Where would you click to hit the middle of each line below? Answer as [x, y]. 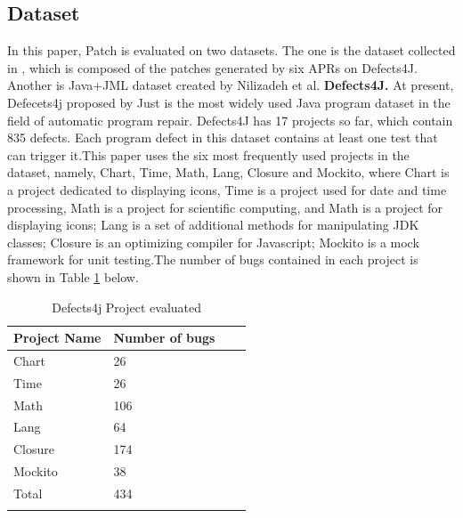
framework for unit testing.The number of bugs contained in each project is [213, 259]
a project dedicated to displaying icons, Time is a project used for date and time [227, 189]
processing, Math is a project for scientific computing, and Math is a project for [225, 207]
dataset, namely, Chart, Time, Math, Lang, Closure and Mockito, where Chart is [228, 172]
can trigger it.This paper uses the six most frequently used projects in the [208, 154]
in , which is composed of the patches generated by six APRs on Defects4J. [212, 67]
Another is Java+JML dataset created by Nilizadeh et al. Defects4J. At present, [231, 85]
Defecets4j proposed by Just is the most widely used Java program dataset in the [229, 102]
